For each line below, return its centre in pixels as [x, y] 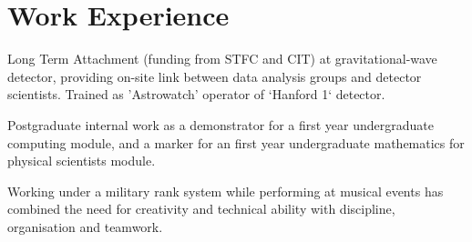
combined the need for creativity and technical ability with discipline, [201, 209]
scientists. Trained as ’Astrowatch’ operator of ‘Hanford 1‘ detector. [196, 94]
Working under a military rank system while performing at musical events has [226, 191]
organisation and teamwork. [85, 226]
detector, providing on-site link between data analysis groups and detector [215, 76]
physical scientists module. [82, 161]
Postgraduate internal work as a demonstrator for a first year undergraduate [221, 124]
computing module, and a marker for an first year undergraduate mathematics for [236, 142]
